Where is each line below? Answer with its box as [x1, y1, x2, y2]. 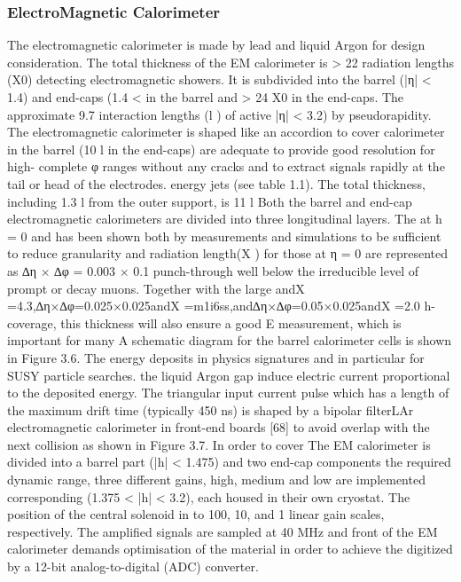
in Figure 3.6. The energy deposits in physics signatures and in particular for [7, 348, 425, 366]
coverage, [7, 313, 57, 332]
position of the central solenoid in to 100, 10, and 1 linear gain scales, [7, 505, 385, 523]
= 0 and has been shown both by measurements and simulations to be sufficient [7, 226, 441, 245]
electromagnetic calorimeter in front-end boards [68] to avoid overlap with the [7, 418, 430, 436]
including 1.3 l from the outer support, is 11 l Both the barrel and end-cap [7, 192, 412, 210]
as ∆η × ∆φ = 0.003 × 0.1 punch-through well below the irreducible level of [7, 261, 418, 279]
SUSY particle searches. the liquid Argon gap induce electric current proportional [7, 366, 450, 384]
